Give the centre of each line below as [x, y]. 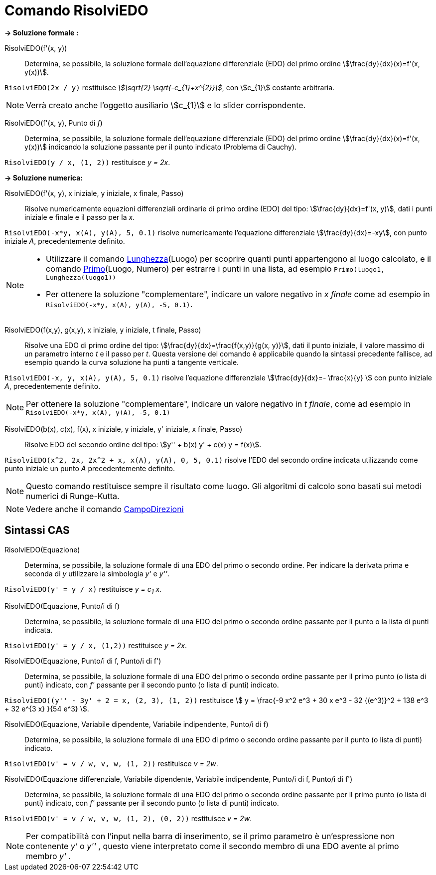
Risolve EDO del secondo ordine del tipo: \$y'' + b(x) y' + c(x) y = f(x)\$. [143, 444]
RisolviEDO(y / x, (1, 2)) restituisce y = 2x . [87, 162]
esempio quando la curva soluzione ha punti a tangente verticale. [132, 362]
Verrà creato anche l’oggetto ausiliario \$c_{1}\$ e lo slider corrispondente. [166, 105]
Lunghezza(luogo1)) [81, 277]
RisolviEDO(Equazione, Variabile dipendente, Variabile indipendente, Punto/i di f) [137, 724]
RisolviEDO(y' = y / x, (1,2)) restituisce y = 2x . [96, 646]
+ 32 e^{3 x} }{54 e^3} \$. [47, 709]
